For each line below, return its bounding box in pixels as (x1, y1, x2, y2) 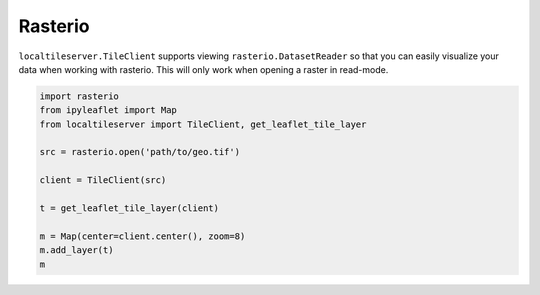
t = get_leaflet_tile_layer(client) (39, 203, 220, 214)
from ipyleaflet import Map (39, 105, 177, 116)
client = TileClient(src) (39, 175, 167, 186)
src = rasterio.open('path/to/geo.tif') (39, 146, 240, 158)
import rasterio (39, 90, 120, 102)
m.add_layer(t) (39, 245, 114, 256)
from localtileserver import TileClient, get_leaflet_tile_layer (39, 118, 367, 130)
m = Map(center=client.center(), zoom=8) (39, 230, 246, 242)
